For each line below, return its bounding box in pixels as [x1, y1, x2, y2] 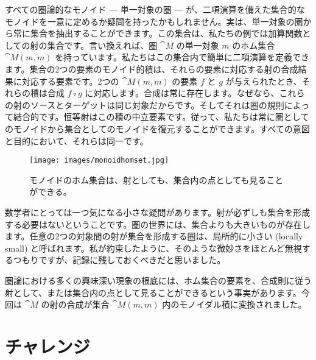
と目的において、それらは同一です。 [5, 134, 149, 147]
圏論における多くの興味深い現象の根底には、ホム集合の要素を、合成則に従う [5, 274, 312, 286]
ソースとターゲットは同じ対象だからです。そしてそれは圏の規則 [30, 98, 284, 111]
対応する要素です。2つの [21, 74, 119, 87]
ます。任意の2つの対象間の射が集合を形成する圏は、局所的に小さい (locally [5, 230, 303, 242]
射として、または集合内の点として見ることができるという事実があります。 [5, 286, 301, 298]
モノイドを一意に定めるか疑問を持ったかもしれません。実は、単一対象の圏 [5, 15, 303, 27]
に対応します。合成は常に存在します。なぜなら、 [85, 86, 279, 99]
